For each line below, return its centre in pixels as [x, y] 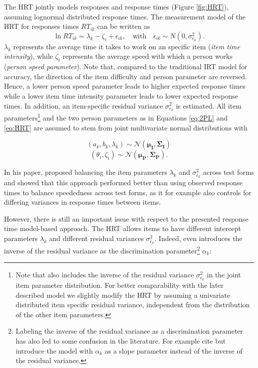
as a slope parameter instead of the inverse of [174, 350]
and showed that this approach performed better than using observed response [123, 183]
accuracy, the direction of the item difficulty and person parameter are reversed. [126, 76]
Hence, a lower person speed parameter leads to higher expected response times [125, 86]
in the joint [224, 275]
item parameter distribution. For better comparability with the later [120, 285]
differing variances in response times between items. [83, 202]
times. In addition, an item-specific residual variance [84, 105]
